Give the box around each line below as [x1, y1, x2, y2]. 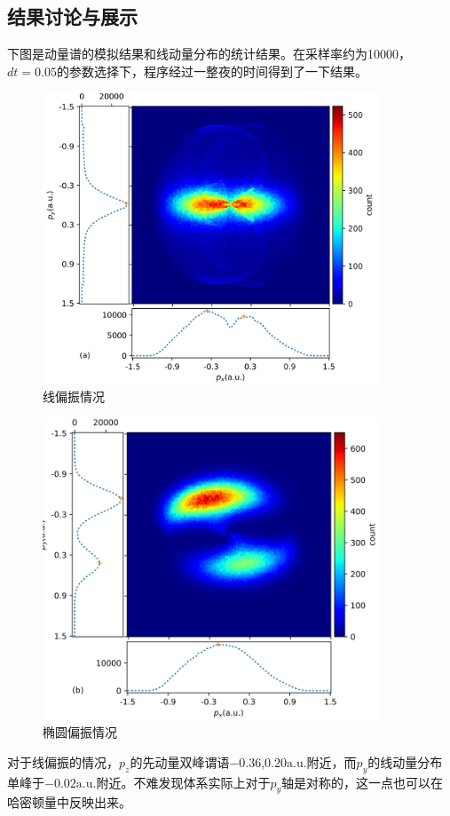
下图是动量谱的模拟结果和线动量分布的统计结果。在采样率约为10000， [7, 44, 411, 63]
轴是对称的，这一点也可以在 [281, 772, 444, 791]
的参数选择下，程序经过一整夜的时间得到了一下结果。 [56, 61, 367, 80]
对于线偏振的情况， [7, 752, 119, 771]
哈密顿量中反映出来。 [7, 793, 131, 812]
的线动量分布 [367, 752, 443, 771]
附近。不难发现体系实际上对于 [96, 772, 271, 791]
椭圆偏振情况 [43, 723, 117, 741]
